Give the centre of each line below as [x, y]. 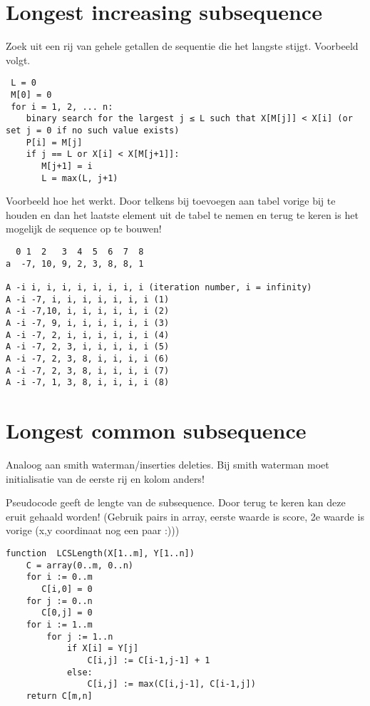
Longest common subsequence [156, 430]
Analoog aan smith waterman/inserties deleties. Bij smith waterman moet [168, 464]
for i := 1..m [59, 624]
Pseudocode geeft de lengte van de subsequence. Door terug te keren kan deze [176, 502]
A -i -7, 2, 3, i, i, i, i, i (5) [88, 347]
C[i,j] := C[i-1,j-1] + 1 [149, 660]
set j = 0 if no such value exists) [93, 130]
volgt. [18, 60]
